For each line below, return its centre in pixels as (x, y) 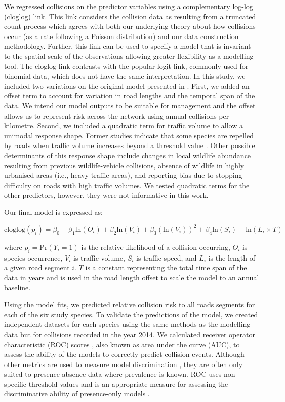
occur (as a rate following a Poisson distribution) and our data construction (121, 36)
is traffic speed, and (167, 257)
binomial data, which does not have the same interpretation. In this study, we (125, 76)
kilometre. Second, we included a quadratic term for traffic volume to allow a (124, 125)
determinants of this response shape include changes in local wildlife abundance (128, 155)
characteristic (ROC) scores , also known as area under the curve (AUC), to (122, 344)
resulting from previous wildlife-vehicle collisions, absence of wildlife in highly (124, 165)
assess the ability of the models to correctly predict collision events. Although (124, 354)
